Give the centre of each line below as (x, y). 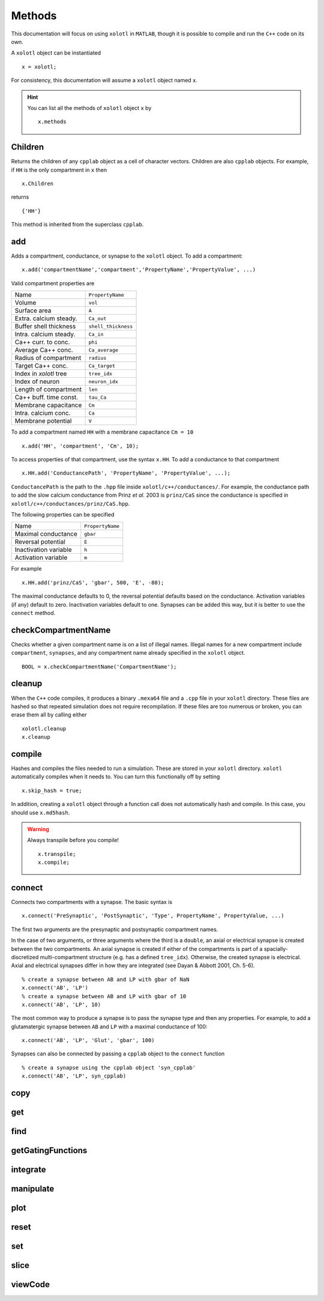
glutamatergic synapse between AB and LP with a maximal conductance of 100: (109, 1027)
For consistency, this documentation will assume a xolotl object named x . (104, 80)
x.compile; (54, 863)
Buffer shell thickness (45, 326)
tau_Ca (97, 397)
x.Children (38, 183)
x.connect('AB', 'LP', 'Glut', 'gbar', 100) (88, 1040)
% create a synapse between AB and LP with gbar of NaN (106, 979)
